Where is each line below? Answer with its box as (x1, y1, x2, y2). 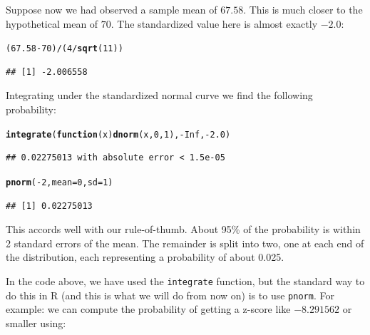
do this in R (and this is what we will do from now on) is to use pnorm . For (6, 287, 334, 302)
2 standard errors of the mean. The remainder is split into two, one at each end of (6, 235, 364, 250)
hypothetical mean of (6, 16, 98, 31)
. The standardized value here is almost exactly (111, 16, 318, 31)
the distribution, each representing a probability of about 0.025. (6, 249, 284, 264)
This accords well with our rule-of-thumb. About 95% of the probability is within (6, 222, 361, 237)
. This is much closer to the (243, 2, 363, 16)
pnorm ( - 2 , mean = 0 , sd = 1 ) (6, 177, 113, 187)
